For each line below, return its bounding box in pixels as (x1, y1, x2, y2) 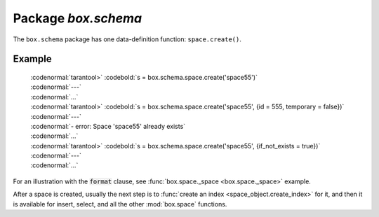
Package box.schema (13, 10, 142, 26)
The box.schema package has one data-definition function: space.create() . (13, 35, 242, 43)
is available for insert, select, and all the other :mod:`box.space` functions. (13, 199, 227, 208)
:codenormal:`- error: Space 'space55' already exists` (30, 122, 186, 130)
